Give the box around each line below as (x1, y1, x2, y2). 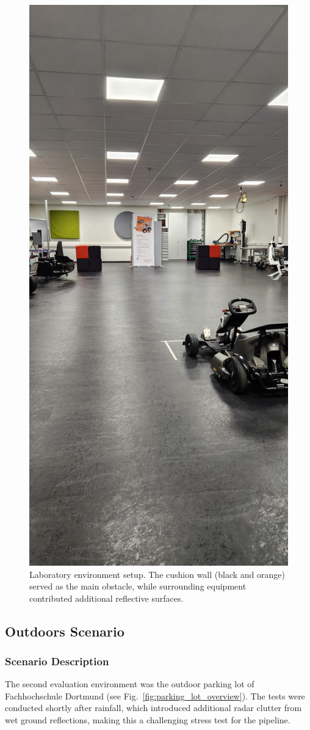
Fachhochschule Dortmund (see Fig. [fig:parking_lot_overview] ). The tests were (5, 689, 305, 702)
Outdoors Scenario (5, 621, 124, 640)
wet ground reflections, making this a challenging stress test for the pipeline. (5, 714, 290, 726)
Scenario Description (5, 653, 109, 668)
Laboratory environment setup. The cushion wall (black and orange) (29, 568, 285, 580)
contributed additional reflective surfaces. (29, 591, 184, 604)
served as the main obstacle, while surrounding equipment (29, 580, 247, 593)
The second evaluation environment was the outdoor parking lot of (5, 677, 254, 690)
